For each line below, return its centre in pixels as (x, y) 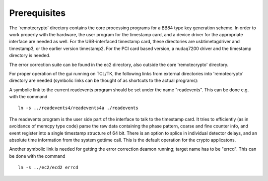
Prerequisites (37, 13)
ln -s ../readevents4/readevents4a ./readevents (78, 108)
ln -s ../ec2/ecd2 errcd (48, 168)
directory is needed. (30, 56)
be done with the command (37, 156)
